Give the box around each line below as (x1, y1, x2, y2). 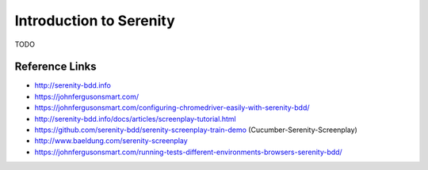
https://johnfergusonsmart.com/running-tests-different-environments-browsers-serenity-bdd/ (34, 147, 342, 157)
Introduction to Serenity (14, 12, 176, 29)
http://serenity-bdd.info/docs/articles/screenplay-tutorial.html (34, 114, 237, 123)
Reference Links (14, 60, 97, 74)
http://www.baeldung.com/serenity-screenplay (34, 136, 188, 145)
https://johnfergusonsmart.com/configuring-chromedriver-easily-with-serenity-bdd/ (34, 103, 310, 112)
